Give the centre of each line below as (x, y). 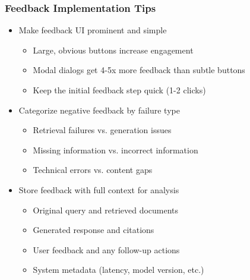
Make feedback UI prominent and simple (93, 30)
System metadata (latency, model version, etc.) (118, 270)
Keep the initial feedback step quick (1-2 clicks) (119, 90)
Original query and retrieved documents (106, 210)
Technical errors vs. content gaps (93, 170)
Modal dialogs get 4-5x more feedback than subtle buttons (139, 70)
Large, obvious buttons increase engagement (113, 50)
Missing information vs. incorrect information (115, 150)
